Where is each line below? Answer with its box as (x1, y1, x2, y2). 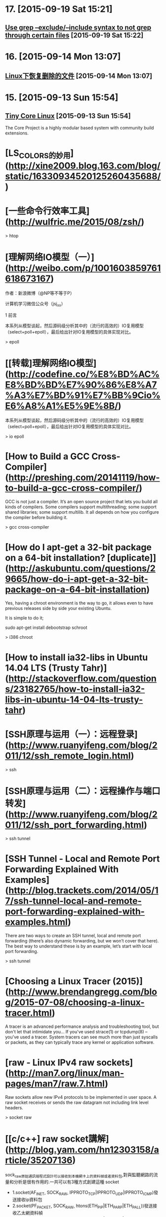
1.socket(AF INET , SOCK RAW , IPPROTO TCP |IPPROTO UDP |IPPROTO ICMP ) (12, 1190, 154, 1197)
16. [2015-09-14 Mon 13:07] (5, 51, 121, 62)
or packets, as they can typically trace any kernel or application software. (5, 1039, 155, 1045)
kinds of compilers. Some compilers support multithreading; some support (5, 504, 157, 510)
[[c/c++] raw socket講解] (5, 1133, 110, 1145)
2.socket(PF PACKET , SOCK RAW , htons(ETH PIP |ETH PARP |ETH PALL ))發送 (12, 1203, 153, 1210)
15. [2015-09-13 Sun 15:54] (5, 92, 119, 103)
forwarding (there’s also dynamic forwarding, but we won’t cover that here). (5, 938, 159, 944)
